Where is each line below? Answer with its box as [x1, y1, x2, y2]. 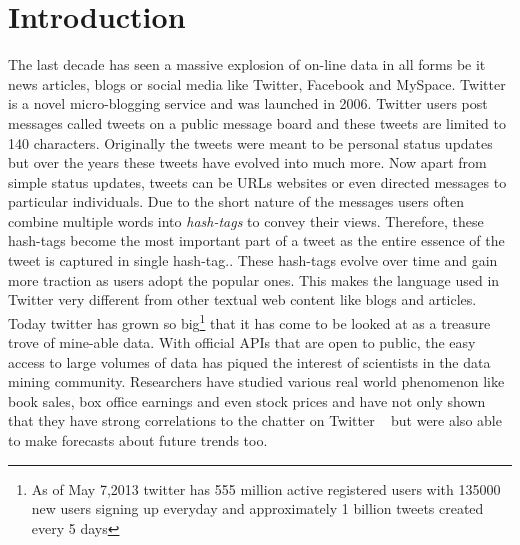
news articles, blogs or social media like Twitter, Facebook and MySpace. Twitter [8, 73, 506, 94]
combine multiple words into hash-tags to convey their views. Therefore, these [8, 210, 484, 231]
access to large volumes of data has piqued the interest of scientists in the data [8, 351, 491, 372]
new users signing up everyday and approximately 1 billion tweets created [31, 498, 484, 519]
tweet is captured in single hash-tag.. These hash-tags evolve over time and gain [8, 250, 498, 271]
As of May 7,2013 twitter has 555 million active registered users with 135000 [31, 478, 501, 499]
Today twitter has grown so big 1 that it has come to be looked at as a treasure [8, 309, 491, 333]
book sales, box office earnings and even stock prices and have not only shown [8, 390, 486, 411]
